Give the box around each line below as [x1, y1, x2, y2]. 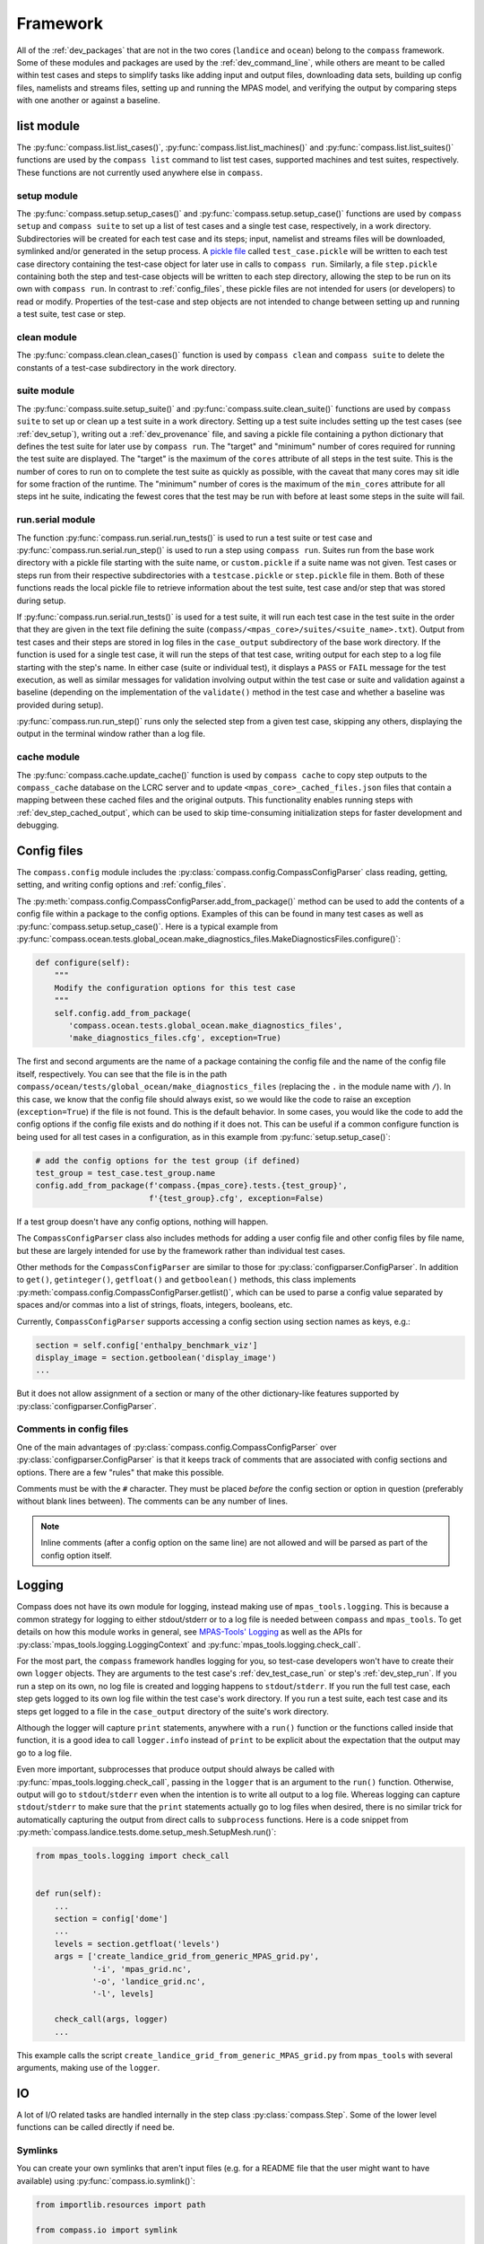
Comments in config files [16, 1423, 129, 1435]
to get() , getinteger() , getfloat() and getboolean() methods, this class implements [16, 1275, 357, 1285]
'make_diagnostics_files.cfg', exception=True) [68, 1033, 281, 1043]
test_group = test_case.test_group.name [35, 1168, 215, 1179]
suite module [16, 384, 75, 397]
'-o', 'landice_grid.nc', [91, 1977, 206, 1987]
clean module [16, 330, 78, 343]
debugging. [16, 820, 60, 830]
